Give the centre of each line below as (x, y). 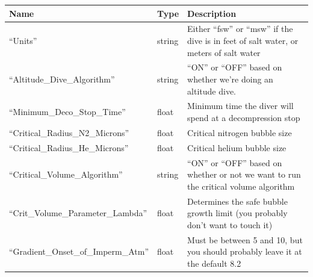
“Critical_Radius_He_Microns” (69, 147)
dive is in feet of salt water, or (243, 40)
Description (212, 13)
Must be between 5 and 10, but (245, 239)
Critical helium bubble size (237, 147)
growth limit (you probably (237, 213)
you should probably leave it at (245, 251)
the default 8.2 (214, 263)
